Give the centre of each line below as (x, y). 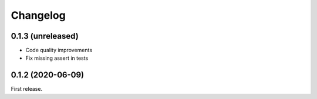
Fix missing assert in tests (57, 58)
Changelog (38, 15)
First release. (27, 89)
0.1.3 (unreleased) (45, 36)
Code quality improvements (59, 50)
